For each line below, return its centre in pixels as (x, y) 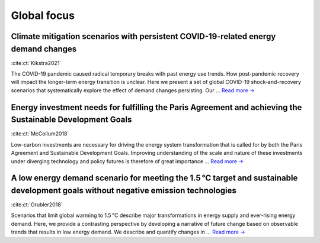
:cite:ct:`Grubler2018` (37, 205)
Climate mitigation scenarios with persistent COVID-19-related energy (143, 36)
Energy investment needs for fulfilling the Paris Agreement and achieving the (156, 107)
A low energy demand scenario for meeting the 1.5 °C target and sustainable (154, 178)
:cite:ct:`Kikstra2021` (36, 63)
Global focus (43, 15)
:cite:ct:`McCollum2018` (40, 134)
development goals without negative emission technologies (124, 190)
